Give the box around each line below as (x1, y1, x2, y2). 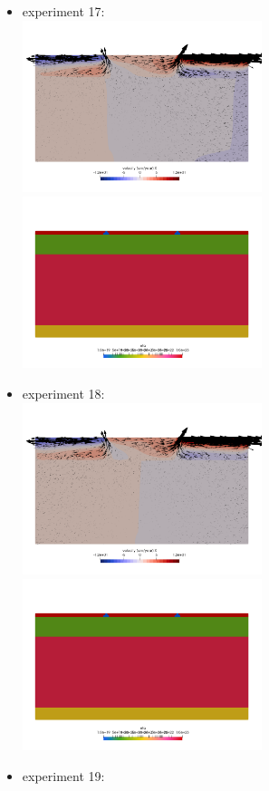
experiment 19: (22, 767, 105, 786)
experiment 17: (22, 2, 105, 20)
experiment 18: (22, 384, 105, 403)
